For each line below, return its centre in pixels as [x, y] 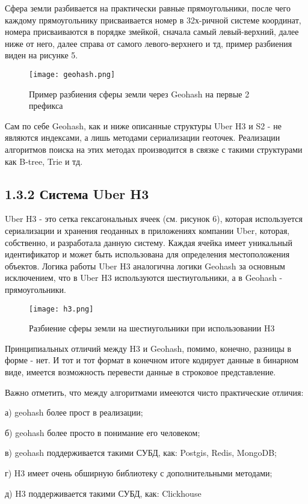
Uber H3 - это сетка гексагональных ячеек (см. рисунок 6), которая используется [154, 219]
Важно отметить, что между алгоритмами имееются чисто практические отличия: [154, 392]
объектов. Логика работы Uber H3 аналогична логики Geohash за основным [145, 266]
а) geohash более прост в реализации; [74, 412]
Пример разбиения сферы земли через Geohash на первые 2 [139, 94]
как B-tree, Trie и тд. [44, 161]
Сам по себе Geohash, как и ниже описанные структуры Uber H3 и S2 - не [143, 125]
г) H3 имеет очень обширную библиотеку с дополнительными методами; [139, 472]
